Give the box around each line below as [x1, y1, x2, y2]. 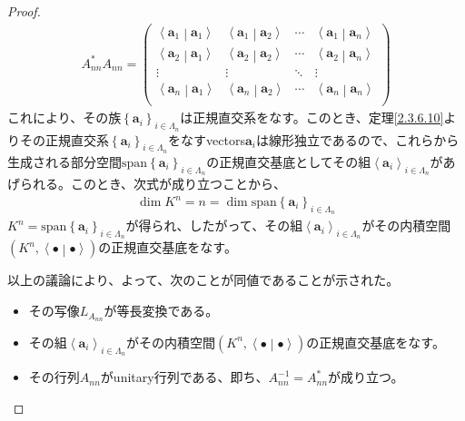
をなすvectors [168, 130, 245, 149]
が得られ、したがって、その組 [125, 216, 303, 235]
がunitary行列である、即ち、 [100, 367, 269, 387]
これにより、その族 [7, 108, 122, 127]
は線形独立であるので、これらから [255, 130, 460, 149]
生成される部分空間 [7, 152, 122, 171]
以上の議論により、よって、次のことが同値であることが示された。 [7, 270, 400, 289]
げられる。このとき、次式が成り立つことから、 [7, 173, 287, 192]
